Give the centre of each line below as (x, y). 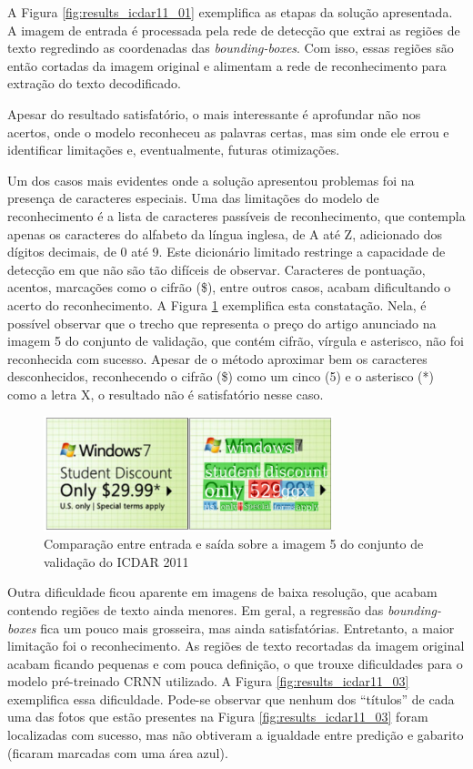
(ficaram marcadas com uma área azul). (118, 752)
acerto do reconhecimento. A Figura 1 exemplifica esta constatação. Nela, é (217, 304)
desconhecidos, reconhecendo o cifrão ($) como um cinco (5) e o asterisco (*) (221, 376)
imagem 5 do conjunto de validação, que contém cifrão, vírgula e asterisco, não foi (236, 341)
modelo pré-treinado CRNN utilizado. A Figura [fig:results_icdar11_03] (208, 681)
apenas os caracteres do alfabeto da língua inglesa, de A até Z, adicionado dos (225, 233)
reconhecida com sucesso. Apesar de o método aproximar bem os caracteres (217, 358)
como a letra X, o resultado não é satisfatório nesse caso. (166, 394)
